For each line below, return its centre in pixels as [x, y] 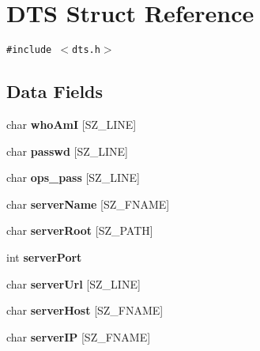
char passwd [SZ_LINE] [67, 151]
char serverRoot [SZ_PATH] [80, 230]
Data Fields [55, 91]
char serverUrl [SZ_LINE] [73, 283]
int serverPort [44, 257]
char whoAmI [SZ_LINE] [72, 124]
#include [29, 50]
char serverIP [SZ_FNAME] [79, 336]
